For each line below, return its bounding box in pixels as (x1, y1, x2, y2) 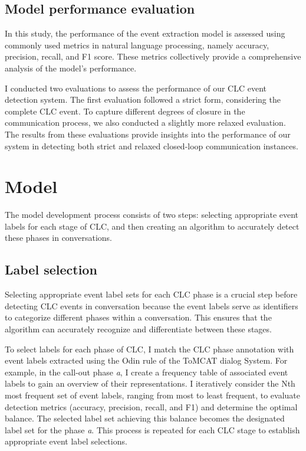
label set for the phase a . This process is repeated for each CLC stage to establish (5, 423, 300, 436)
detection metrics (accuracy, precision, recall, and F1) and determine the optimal (5, 400, 298, 413)
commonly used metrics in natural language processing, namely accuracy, (5, 38, 269, 51)
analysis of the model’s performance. (5, 61, 137, 74)
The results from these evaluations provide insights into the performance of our (5, 128, 291, 140)
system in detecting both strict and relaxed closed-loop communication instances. (5, 139, 298, 152)
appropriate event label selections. (5, 435, 127, 447)
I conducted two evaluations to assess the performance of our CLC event (5, 81, 266, 94)
